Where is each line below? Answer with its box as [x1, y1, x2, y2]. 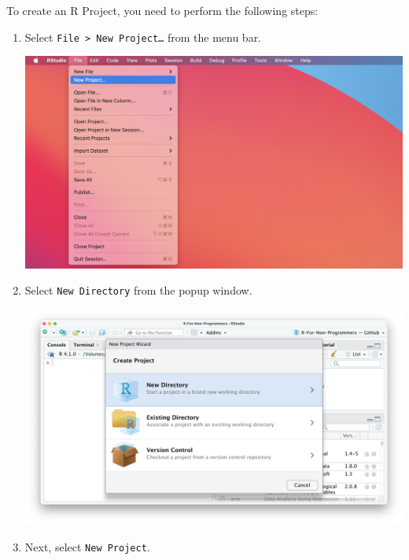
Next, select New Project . [24, 538, 150, 554]
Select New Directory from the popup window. [24, 282, 252, 299]
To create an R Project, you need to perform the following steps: [6, 2, 319, 18]
